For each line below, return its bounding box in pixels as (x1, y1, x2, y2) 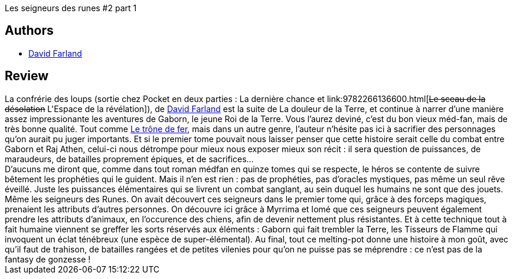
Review (5, 68, 49, 84)
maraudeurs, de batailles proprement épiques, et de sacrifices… (5, 153, 254, 164)
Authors (5, 23, 54, 38)
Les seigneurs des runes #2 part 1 (5, 3, 137, 13)
